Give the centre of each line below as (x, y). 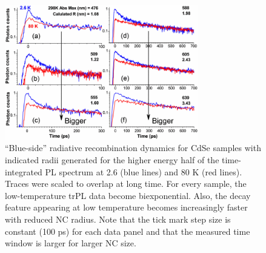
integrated (24, 171)
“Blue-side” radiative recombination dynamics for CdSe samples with (133, 148)
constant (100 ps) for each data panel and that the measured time (128, 231)
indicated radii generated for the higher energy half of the (112, 159)
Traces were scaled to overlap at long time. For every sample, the (126, 184)
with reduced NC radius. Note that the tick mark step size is (118, 219)
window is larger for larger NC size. (71, 243)
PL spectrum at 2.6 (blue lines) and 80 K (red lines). (144, 171)
